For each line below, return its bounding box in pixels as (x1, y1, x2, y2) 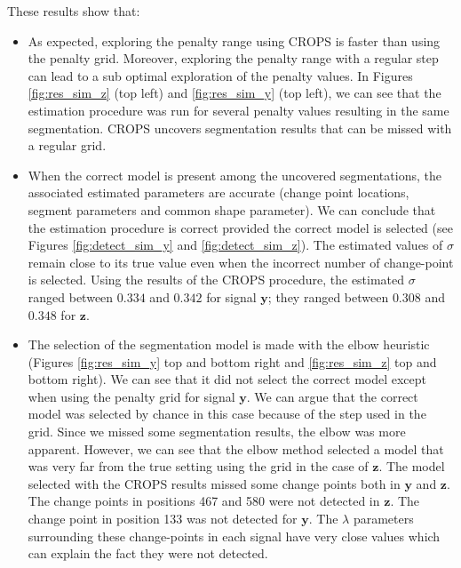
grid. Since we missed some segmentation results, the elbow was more (28, 422, 406, 441)
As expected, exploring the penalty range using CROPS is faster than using (28, 31, 441, 50)
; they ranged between (267, 287, 389, 306)
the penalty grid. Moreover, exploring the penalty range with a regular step (28, 49, 439, 68)
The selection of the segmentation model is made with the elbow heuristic (28, 335, 430, 354)
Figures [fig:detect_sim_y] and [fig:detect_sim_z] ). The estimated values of (28, 236, 443, 254)
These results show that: (7, 2, 140, 20)
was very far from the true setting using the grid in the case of (28, 457, 369, 476)
